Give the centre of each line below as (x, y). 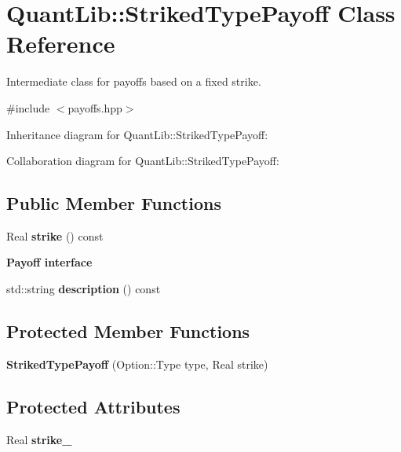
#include (28, 107)
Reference (61, 44)
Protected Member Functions (128, 331)
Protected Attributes (93, 406)
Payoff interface (49, 262)
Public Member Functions (114, 203)
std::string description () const (84, 289)
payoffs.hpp (95, 107)
